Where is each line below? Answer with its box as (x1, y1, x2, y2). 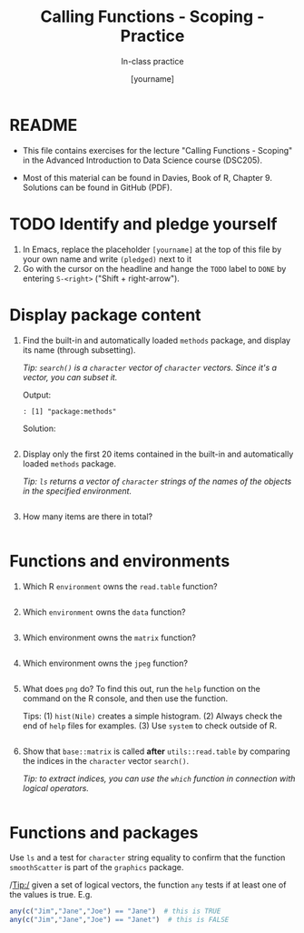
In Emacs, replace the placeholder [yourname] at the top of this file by (22, 244, 282, 255)
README (9, 115, 78, 135)
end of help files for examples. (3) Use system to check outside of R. (22, 720, 278, 731)
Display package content (9, 305, 201, 325)
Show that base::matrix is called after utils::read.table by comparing (22, 746, 290, 757)
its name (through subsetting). (22, 344, 136, 356)
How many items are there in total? (22, 511, 152, 522)
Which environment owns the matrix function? (22, 632, 197, 643)
